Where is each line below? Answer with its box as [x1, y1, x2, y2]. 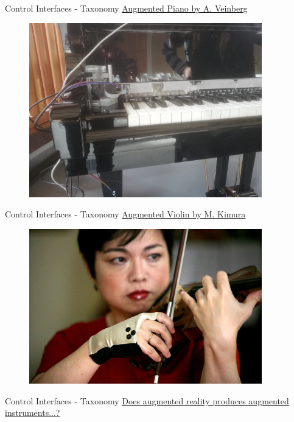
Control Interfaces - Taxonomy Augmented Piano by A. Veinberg [5, 2, 248, 14]
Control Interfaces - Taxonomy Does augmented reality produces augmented [5, 394, 289, 407]
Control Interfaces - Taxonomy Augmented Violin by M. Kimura [5, 208, 246, 220]
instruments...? [5, 406, 60, 419]
